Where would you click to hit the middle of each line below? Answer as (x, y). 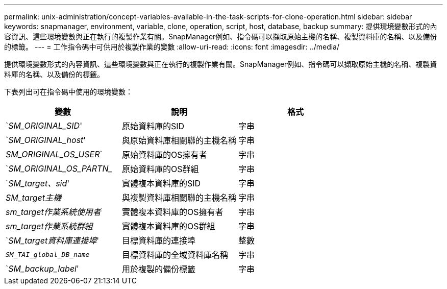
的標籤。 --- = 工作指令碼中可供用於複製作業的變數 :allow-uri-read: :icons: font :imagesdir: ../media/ (172, 47)
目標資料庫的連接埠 (159, 240)
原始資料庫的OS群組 (160, 169)
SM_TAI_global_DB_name (48, 254)
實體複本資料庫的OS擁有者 (173, 212)
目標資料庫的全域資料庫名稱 (175, 255)
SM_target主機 (33, 198)
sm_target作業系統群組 (49, 226)
